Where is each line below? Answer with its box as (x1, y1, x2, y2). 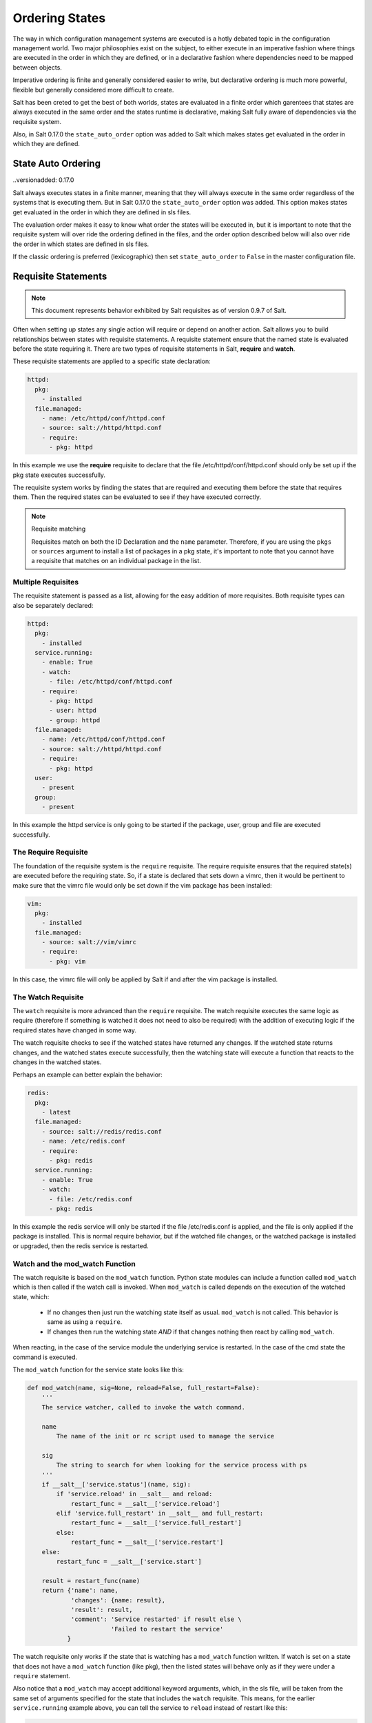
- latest (41, 1108, 72, 1117)
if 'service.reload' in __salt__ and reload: (56, 1490, 213, 1498)
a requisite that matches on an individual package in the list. (31, 557, 201, 565)
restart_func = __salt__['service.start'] (56, 1558, 203, 1566)
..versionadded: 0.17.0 (12, 176, 74, 184)
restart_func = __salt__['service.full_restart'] (70, 1519, 242, 1527)
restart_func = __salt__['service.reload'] (70, 1500, 220, 1507)
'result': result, (70, 1606, 134, 1613)
